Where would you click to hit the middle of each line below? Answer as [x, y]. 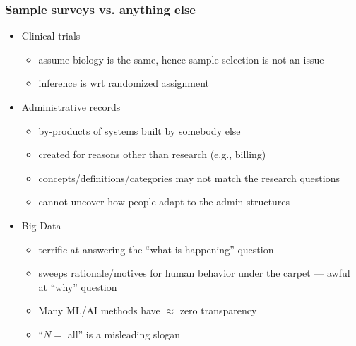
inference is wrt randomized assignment [124, 83]
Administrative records [71, 107]
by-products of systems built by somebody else [140, 130]
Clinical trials [51, 36]
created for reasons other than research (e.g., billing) [152, 154]
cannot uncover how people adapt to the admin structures [164, 202]
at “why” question [78, 286]
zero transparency [218, 310]
